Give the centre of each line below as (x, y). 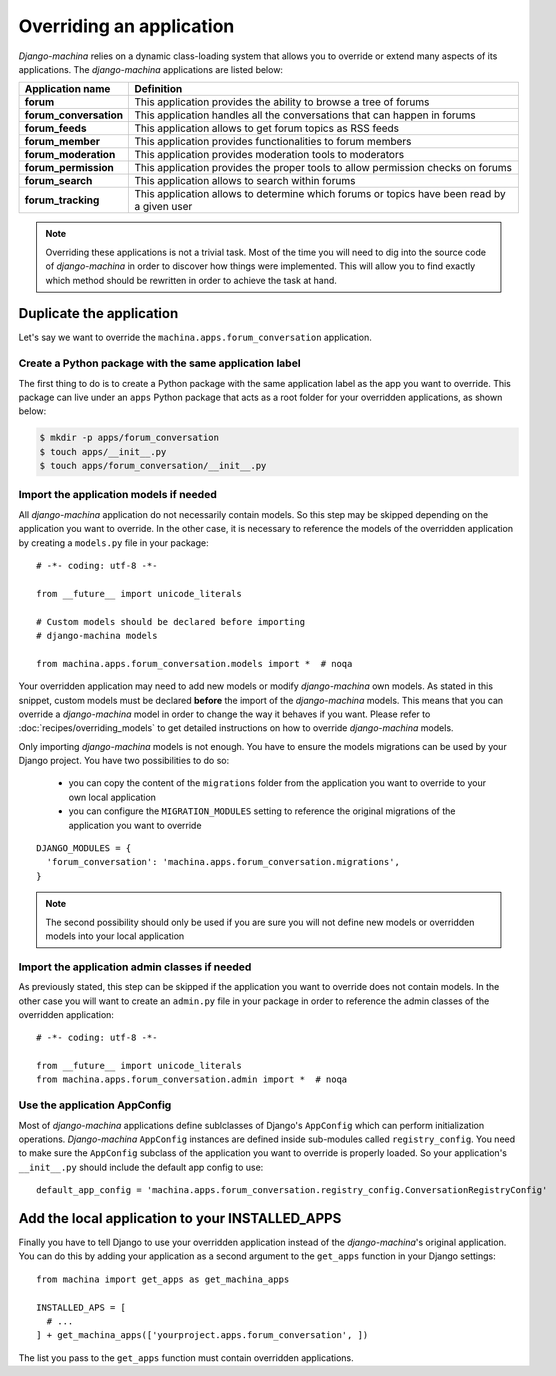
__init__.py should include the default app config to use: (141, 1167)
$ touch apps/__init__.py (103, 451)
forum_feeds (55, 128)
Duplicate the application (98, 313)
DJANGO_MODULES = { (84, 848)
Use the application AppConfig (95, 1105)
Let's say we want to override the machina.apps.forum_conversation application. (195, 337)
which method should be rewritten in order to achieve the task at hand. (191, 280)
